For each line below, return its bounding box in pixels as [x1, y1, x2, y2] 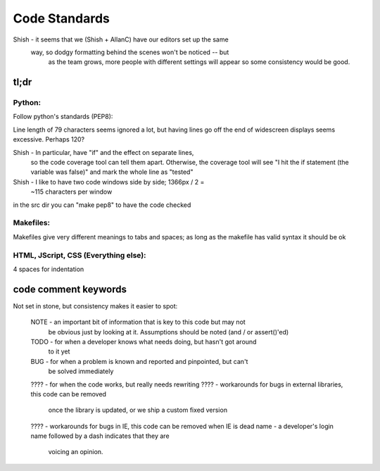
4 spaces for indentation [13, 265, 84, 273]
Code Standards [13, 11, 110, 26]
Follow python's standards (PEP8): [13, 113, 113, 121]
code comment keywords [13, 283, 127, 295]
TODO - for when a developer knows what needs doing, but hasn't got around [30, 337, 257, 346]
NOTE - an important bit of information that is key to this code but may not [30, 318, 246, 327]
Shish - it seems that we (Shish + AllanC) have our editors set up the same [13, 35, 229, 44]
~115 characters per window [30, 187, 113, 196]
